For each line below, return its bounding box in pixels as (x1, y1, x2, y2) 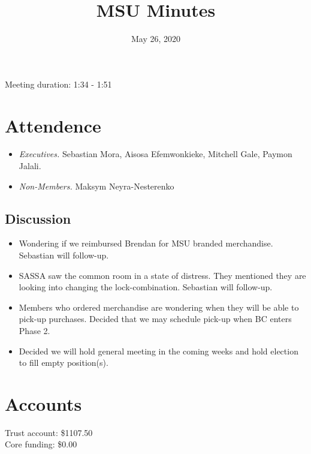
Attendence (5, 113, 101, 137)
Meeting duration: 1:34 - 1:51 (5, 77, 112, 90)
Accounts (5, 391, 82, 416)
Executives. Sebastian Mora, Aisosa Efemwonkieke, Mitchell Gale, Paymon (19, 148, 292, 160)
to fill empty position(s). (19, 356, 108, 369)
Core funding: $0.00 (5, 438, 77, 450)
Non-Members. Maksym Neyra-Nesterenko (19, 179, 174, 192)
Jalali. (19, 160, 41, 172)
